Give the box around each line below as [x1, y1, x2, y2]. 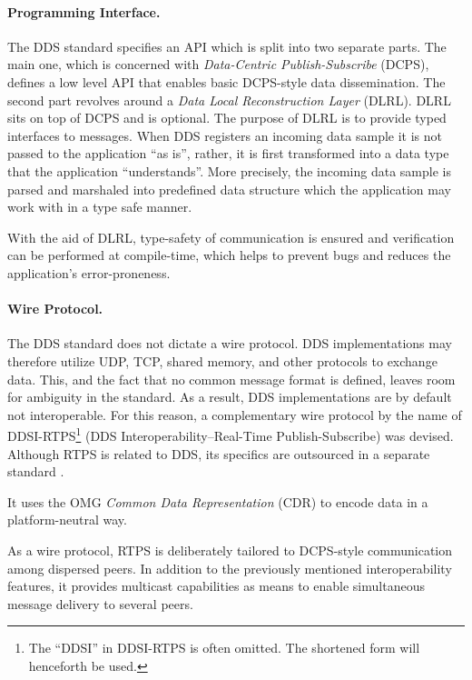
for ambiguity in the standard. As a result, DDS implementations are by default [7, 387, 452, 406]
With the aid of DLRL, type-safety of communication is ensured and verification [7, 227, 455, 246]
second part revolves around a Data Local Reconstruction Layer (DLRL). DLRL [7, 90, 451, 109]
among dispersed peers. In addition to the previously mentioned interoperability [7, 558, 452, 577]
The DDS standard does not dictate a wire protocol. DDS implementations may [7, 334, 452, 353]
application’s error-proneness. [7, 263, 171, 282]
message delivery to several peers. [7, 594, 193, 613]
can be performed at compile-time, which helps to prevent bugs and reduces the [7, 245, 451, 265]
